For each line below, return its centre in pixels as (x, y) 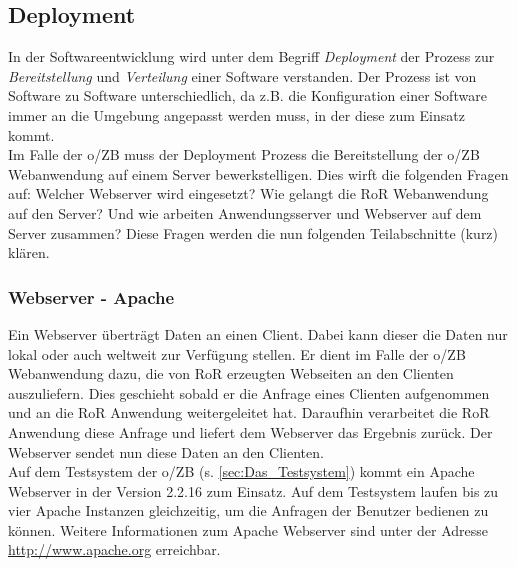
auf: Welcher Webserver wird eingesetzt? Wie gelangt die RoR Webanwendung (248, 193)
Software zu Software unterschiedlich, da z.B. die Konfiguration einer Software (247, 95)
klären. (29, 252)
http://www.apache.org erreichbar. (114, 549)
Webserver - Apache (91, 296)
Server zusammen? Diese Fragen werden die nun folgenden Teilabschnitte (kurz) (253, 232)
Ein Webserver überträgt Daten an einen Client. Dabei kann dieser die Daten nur (258, 333)
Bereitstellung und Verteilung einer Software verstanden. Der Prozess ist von (242, 75)
